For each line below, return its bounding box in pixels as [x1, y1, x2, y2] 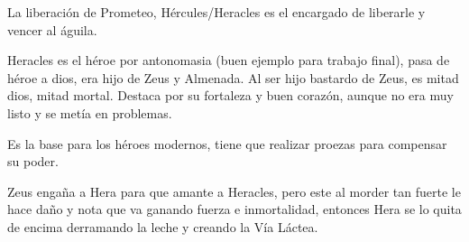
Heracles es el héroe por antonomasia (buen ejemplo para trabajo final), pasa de [7, 51, 450, 70]
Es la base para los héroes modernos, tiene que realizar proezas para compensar [7, 134, 447, 153]
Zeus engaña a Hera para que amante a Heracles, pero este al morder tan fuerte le [7, 181, 461, 200]
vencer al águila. [7, 20, 97, 39]
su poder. [7, 152, 59, 171]
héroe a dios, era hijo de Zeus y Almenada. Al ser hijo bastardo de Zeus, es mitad [7, 68, 459, 87]
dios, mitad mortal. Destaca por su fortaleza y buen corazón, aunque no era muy [7, 86, 454, 105]
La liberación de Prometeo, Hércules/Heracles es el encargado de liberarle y [7, 3, 426, 21]
